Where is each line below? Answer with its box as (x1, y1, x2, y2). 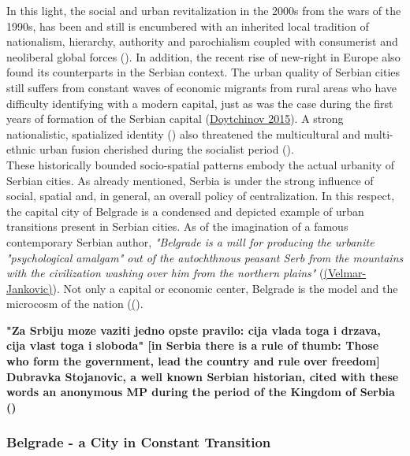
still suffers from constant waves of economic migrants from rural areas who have (6, 79, 397, 95)
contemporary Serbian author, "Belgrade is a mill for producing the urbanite (6, 233, 375, 250)
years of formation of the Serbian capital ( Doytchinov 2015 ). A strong (6, 110, 344, 127)
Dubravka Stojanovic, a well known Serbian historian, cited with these (6, 368, 399, 384)
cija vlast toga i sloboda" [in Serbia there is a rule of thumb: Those (6, 337, 379, 354)
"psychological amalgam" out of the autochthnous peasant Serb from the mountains (6, 249, 404, 265)
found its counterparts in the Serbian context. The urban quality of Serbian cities (6, 64, 401, 80)
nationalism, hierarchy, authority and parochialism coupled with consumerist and (6, 33, 398, 50)
